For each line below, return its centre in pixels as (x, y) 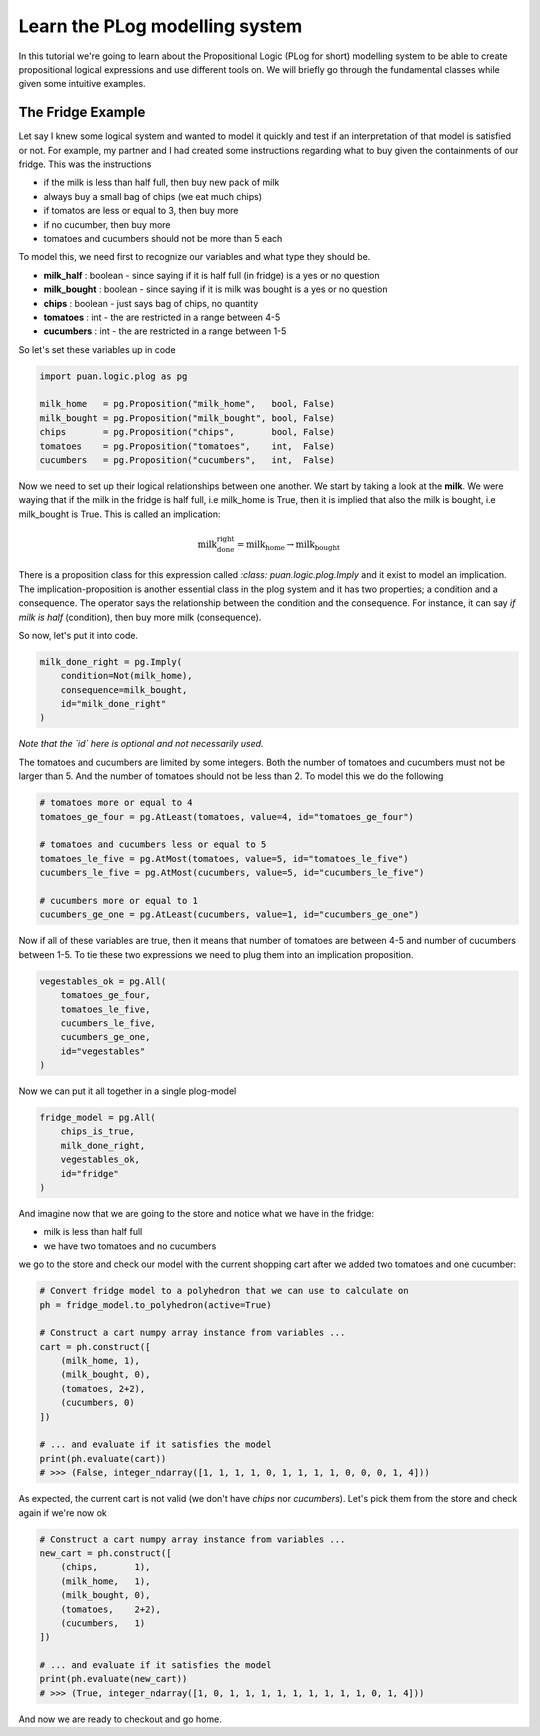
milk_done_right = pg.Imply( (111, 661)
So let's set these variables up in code (97, 349)
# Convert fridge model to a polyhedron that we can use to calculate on (224, 1291)
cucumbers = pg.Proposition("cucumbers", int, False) (187, 460)
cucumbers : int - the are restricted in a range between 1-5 (165, 331)
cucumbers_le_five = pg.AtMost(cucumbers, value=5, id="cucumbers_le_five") (232, 873)
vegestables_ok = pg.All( (103, 981)
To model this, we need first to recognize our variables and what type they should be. (194, 257)
